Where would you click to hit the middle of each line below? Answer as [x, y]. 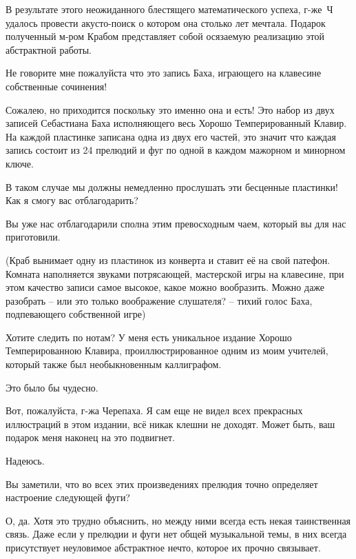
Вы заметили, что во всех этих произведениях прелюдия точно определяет [162, 484]
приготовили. [33, 237]
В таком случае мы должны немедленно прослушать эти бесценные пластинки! [172, 186]
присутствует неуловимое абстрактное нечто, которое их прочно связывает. [163, 547]
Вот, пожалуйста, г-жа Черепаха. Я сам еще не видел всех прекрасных [154, 410]
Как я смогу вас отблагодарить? [72, 200]
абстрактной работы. [49, 49]
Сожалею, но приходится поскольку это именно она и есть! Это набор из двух [170, 109]
